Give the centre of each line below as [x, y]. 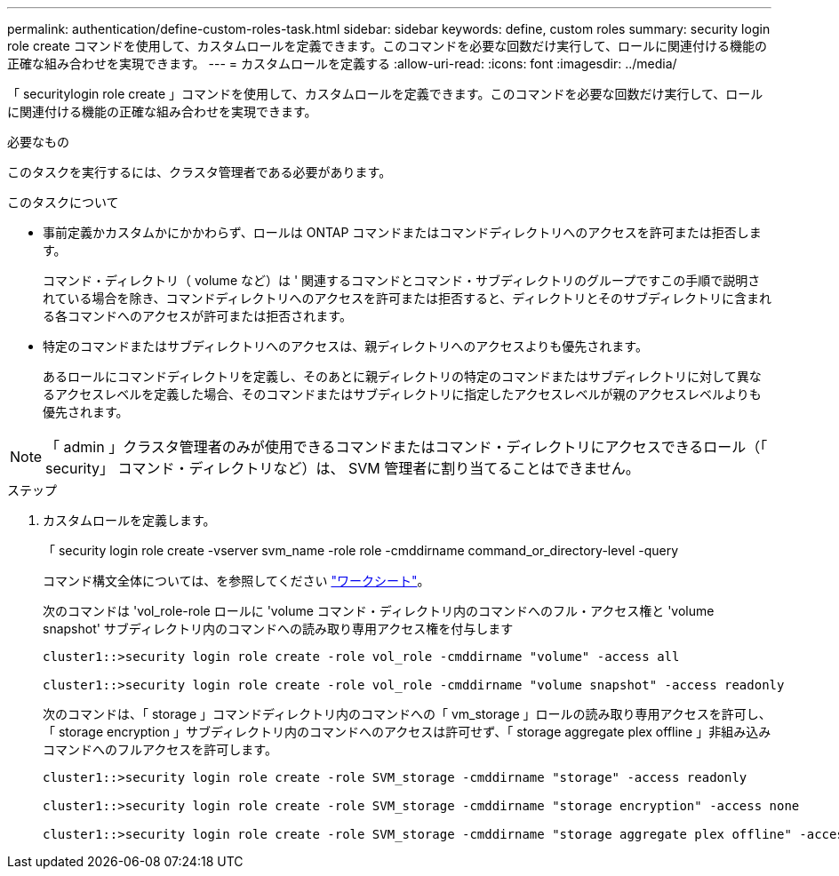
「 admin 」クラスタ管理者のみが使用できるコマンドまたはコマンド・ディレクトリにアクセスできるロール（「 [407, 447]
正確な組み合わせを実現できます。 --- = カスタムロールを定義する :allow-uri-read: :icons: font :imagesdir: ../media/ [342, 64]
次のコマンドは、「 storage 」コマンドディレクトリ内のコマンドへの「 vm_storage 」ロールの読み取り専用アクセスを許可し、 [407, 714]
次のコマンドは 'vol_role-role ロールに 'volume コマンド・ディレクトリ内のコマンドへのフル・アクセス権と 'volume [379, 611]
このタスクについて [63, 202]
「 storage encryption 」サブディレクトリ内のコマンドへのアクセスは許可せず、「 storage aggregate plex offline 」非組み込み [407, 732]
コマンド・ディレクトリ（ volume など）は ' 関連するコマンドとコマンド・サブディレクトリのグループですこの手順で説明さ [402, 280]
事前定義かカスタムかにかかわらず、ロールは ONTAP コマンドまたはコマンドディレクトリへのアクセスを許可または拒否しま [402, 232]
